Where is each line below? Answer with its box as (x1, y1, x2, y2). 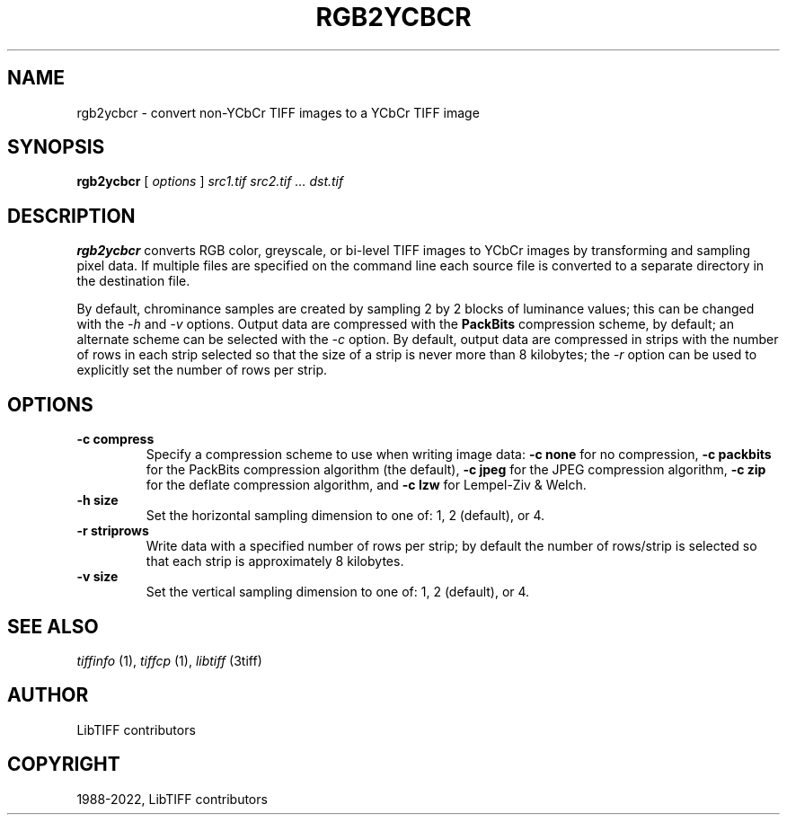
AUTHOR (7, 684, 89, 707)
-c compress (76, 431, 155, 447)
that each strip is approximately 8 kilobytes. (146, 553, 404, 570)
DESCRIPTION (7, 204, 136, 227)
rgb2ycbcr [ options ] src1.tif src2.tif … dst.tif (76, 173, 344, 190)
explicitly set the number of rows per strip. (76, 362, 328, 378)
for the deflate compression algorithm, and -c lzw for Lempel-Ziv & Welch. (146, 477, 587, 493)
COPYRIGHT (7, 753, 120, 776)
